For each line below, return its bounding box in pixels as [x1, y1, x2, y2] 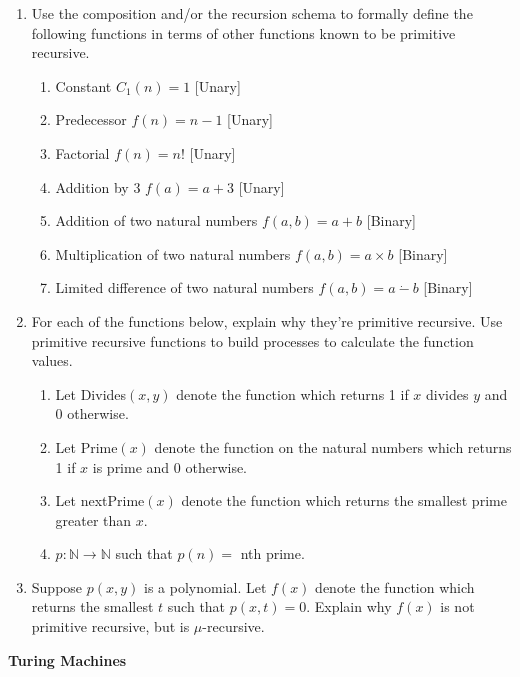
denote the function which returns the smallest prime [181, 490, 507, 511]
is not [440, 596, 475, 617]
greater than [55, 509, 132, 530]
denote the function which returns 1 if [176, 383, 409, 404]
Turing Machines [8, 649, 127, 670]
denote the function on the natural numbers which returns [154, 436, 512, 457]
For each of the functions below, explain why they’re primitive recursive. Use [31, 310, 503, 331]
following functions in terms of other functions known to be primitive [31, 22, 456, 43]
